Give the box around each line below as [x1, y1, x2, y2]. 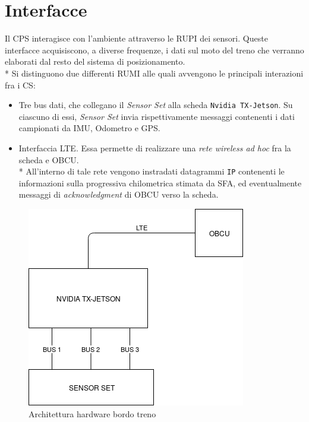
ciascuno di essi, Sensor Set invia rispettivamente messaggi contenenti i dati [18, 110, 295, 122]
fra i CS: [5, 78, 36, 91]
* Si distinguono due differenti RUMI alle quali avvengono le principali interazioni [5, 66, 304, 79]
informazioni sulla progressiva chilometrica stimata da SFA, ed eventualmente [18, 176, 302, 189]
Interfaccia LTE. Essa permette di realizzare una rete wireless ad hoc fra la [18, 141, 291, 154]
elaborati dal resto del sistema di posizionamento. [5, 55, 185, 68]
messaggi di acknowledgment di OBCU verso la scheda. [18, 188, 219, 201]
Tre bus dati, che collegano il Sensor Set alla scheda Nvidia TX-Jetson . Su [18, 99, 293, 111]
